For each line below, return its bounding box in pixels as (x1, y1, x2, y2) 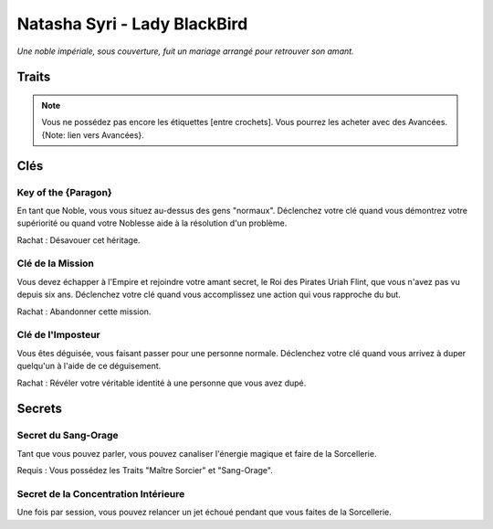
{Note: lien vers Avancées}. (41, 129, 145, 141)
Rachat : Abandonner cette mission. (16, 306, 152, 317)
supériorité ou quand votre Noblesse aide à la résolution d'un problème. (16, 217, 288, 228)
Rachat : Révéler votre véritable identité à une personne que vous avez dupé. (16, 377, 307, 388)
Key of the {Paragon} (16, 185, 113, 198)
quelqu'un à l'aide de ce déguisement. (16, 361, 162, 372)
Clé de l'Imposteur (16, 329, 100, 342)
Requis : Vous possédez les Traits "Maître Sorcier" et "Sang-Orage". (16, 465, 273, 476)
